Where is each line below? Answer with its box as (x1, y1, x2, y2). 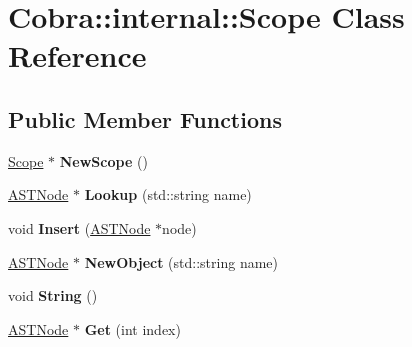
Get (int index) (84, 318, 181, 339)
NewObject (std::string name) (84, 251, 278, 272)
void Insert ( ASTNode (8, 217, 151, 238)
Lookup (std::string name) (84, 184, 252, 205)
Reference (8, 35, 147, 76)
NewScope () (59, 150, 148, 171)
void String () (8, 285, 98, 306)
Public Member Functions (8, 103, 282, 134)
